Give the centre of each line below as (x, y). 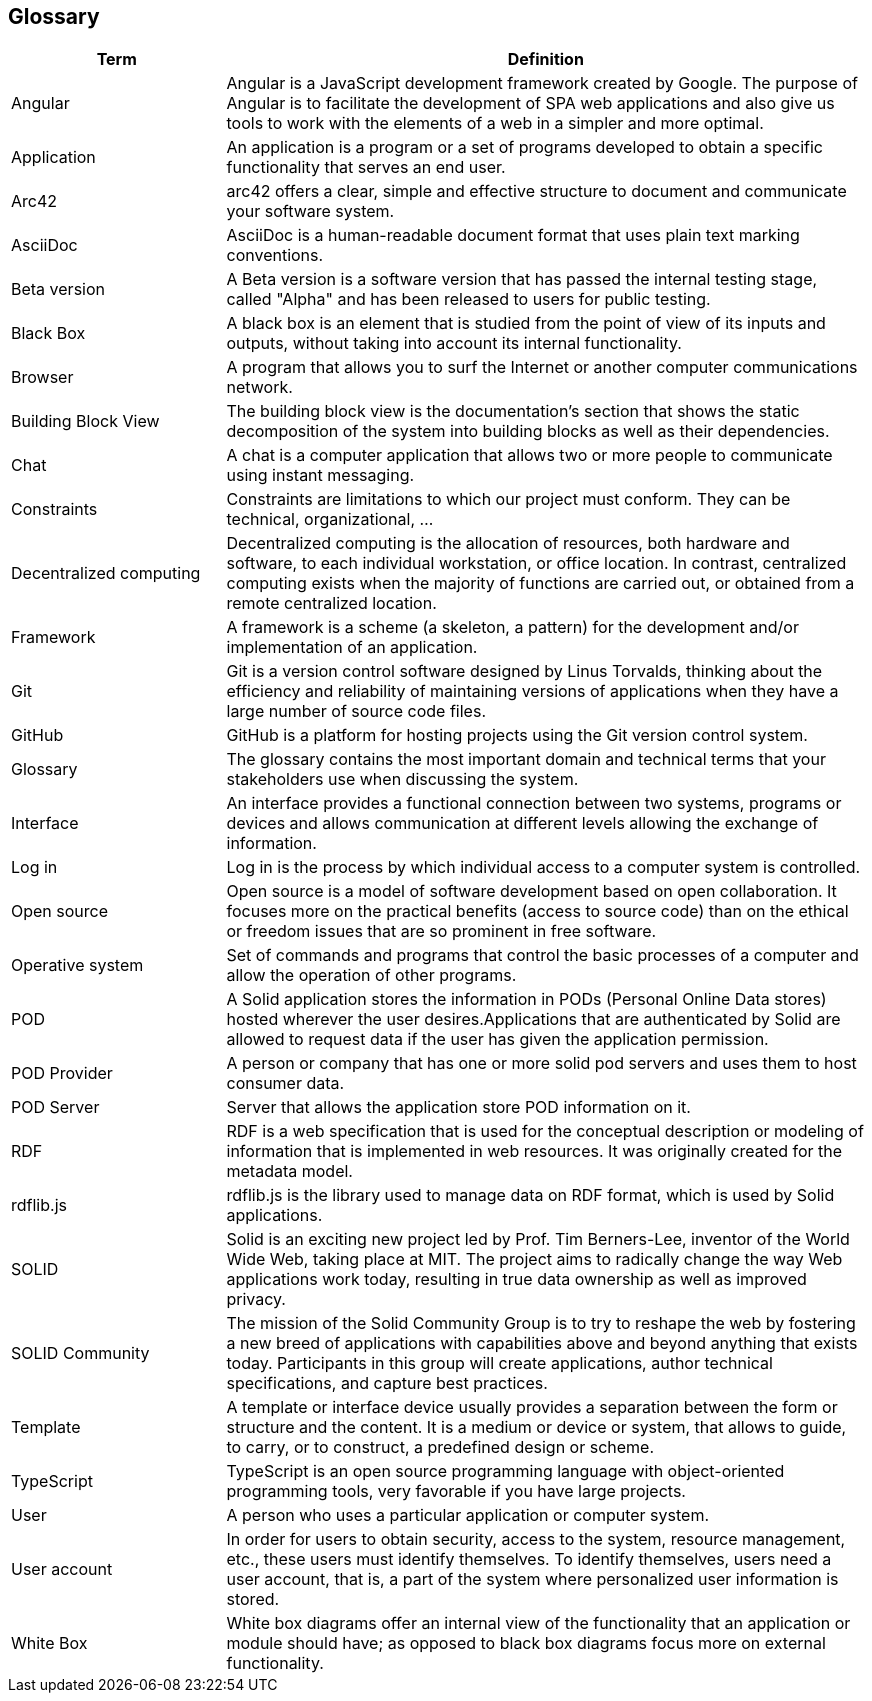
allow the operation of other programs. (371, 975)
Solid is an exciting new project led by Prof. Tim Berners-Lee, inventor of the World (538, 1239)
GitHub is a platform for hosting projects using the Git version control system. (517, 735)
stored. (253, 1599)
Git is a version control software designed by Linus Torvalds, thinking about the (524, 671)
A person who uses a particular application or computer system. (468, 1515)
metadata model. (289, 1171)
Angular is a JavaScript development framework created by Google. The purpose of (542, 83)
